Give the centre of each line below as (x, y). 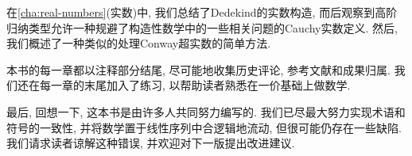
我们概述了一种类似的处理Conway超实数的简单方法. (139, 43)
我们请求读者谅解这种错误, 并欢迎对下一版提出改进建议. (151, 143)
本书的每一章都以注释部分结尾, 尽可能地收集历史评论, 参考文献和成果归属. (198, 69)
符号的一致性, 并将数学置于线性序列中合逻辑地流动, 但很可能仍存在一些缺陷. (204, 127)
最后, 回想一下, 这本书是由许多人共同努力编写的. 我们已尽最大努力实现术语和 (206, 111)
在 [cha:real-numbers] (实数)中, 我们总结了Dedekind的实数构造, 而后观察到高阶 (202, 12)
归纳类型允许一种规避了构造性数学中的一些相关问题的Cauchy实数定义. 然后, (202, 27)
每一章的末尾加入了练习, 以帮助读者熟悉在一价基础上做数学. (195, 85)
